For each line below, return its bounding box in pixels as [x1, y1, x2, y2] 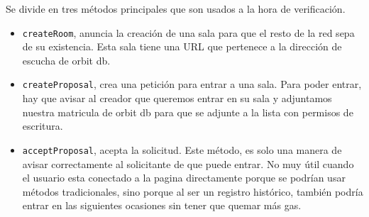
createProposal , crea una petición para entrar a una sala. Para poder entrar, [22, 77, 362, 91]
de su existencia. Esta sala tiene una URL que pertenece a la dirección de [22, 39, 342, 54]
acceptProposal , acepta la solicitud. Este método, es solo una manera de [22, 142, 342, 157]
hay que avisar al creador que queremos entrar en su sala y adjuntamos [22, 91, 332, 106]
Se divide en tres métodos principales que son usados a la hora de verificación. [6, 1, 346, 16]
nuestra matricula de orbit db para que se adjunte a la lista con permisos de [22, 104, 353, 119]
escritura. [22, 118, 63, 133]
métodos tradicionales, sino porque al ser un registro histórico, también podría [22, 184, 363, 199]
